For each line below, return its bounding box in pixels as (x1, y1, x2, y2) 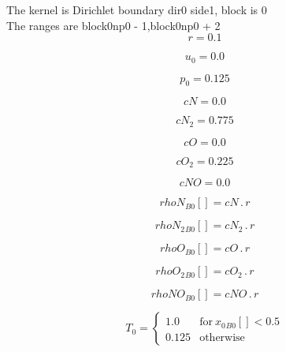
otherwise (199, 332, 245, 344)
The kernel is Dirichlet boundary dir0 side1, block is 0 (6, 2, 267, 17)
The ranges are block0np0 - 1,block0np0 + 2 (6, 17, 221, 33)
